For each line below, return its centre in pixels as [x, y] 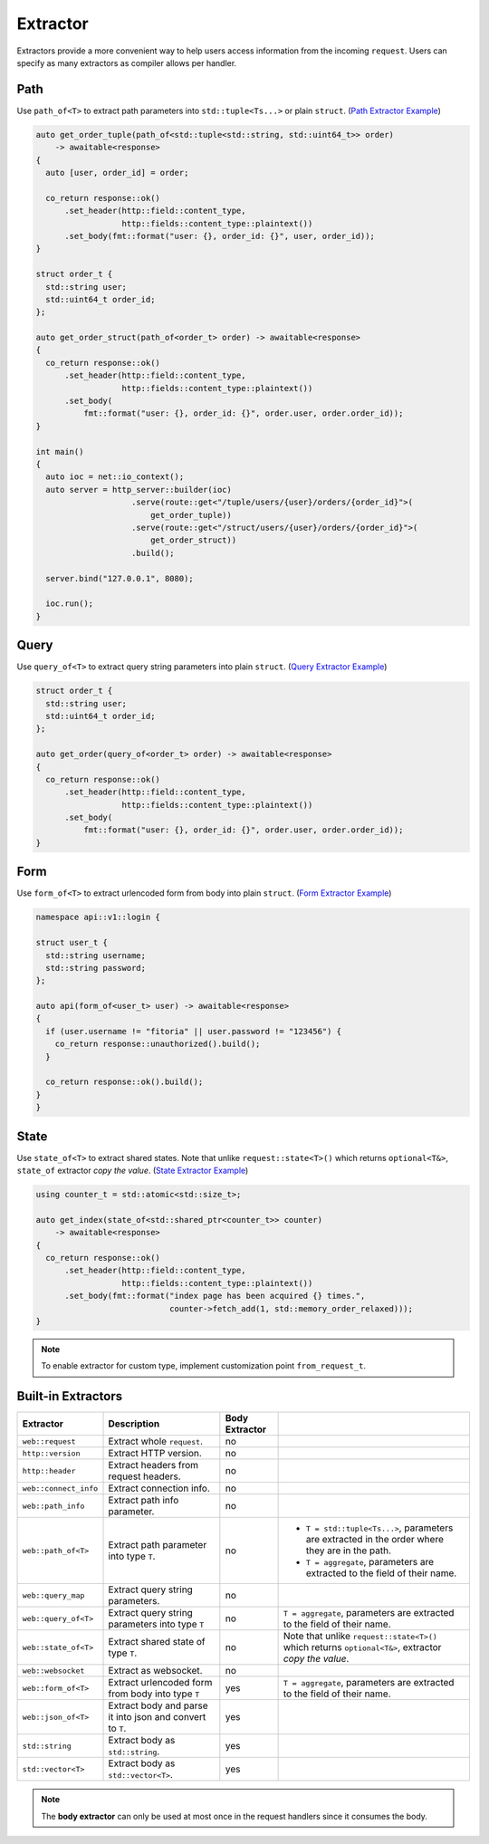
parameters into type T [156, 1624]
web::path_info [53, 1506]
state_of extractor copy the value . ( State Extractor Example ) [133, 1171]
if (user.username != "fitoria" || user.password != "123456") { [194, 1031]
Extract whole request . [156, 1442]
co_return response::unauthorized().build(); [158, 1044]
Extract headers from [153, 1465]
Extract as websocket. [155, 1671]
